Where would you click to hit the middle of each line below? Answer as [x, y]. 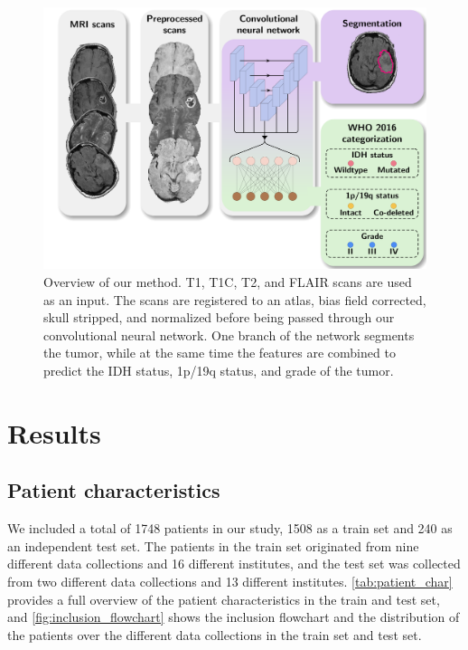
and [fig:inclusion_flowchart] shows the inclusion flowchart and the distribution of [234, 617]
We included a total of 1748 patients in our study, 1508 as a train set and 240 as [230, 528]
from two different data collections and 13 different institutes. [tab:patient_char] [230, 581]
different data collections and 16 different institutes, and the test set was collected [234, 564]
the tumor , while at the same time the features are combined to [220, 353]
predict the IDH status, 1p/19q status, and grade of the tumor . [219, 370]
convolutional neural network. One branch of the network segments [229, 335]
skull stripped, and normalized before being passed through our [219, 317]
